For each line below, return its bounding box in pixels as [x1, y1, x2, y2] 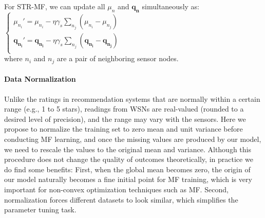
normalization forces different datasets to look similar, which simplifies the [4, 194, 238, 205]
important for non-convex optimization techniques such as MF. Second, [4, 184, 229, 194]
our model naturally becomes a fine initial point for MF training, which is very [4, 174, 252, 185]
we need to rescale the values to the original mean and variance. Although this [4, 143, 251, 154]
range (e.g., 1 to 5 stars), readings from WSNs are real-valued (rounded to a [4, 103, 244, 114]
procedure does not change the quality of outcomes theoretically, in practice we [4, 154, 253, 165]
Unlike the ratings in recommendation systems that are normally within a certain [4, 93, 260, 104]
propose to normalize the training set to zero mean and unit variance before [4, 123, 243, 134]
